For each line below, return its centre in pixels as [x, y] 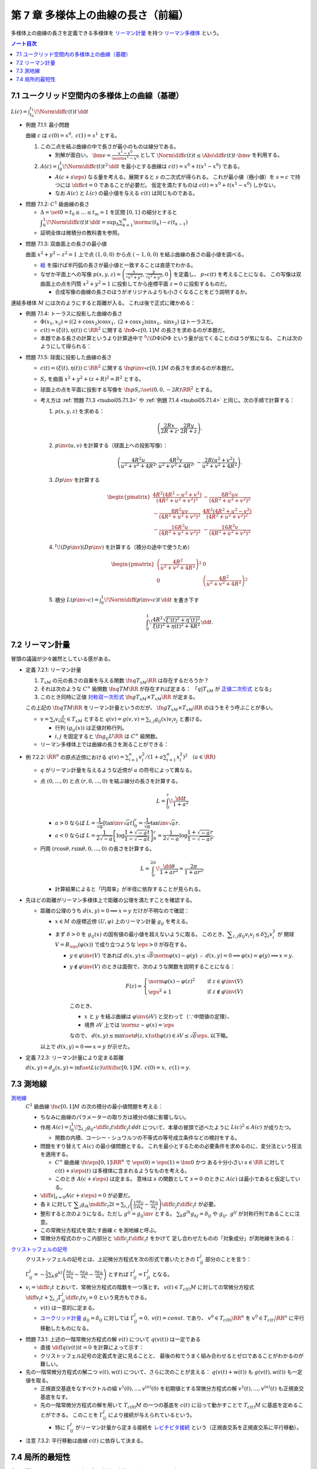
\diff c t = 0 [85, 185]
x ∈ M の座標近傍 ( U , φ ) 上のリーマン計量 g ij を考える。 [123, 922]
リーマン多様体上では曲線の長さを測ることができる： [104, 744]
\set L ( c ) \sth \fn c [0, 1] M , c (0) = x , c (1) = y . [136, 1068]
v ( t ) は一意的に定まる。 [69, 1308]
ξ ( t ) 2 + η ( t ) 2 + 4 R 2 [177, 626]
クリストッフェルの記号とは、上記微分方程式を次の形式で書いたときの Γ [113, 1259]
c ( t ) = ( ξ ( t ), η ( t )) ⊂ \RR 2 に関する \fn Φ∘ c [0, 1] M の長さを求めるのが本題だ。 [134, 330]
